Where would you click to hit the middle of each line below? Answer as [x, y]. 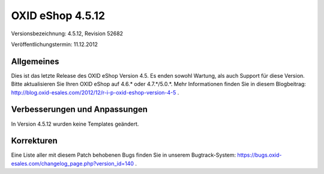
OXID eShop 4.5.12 [58, 16]
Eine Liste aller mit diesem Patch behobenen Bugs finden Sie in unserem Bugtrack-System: [124, 155]
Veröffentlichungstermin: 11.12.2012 [55, 44]
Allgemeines [35, 61]
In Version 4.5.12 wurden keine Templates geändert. [75, 124]
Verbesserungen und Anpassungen [79, 110]
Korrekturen [34, 141]
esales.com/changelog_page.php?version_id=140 [73, 163]
